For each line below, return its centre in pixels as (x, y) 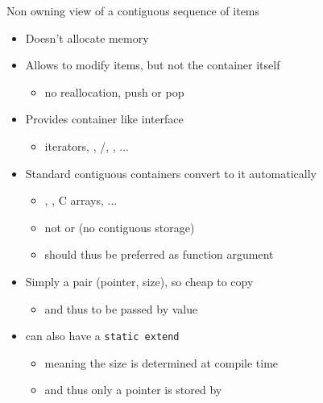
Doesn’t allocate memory (87, 37)
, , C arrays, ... (81, 200)
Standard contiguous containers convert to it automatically (171, 173)
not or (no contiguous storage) (120, 227)
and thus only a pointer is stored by (133, 390)
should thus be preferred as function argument (159, 254)
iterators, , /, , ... (87, 145)
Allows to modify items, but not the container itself (153, 65)
